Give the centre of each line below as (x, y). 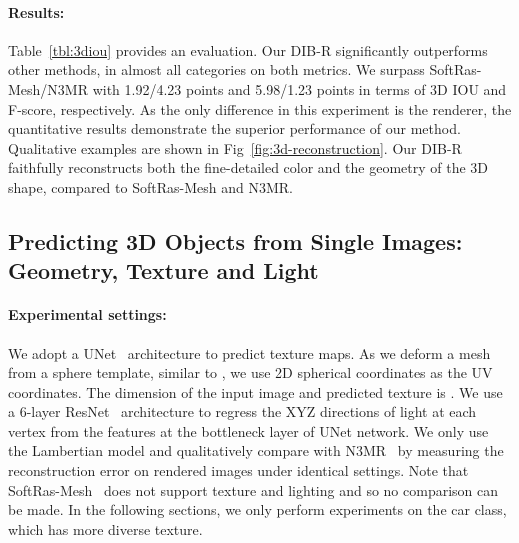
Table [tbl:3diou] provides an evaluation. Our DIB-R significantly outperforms (248, 49)
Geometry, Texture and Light (163, 270)
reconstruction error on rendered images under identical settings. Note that (238, 470)
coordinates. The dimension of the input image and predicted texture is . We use (255, 391)
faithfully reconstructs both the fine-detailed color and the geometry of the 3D (248, 167)
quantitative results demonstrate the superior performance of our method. (234, 128)
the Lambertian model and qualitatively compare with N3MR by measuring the (256, 450)
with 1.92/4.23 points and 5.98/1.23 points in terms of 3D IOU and (299, 88)
